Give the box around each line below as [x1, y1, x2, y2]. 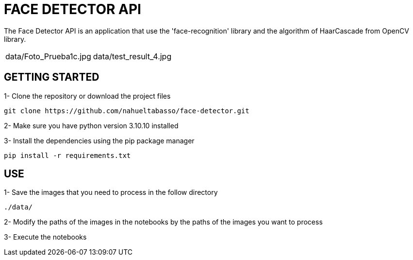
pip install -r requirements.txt [4, 151, 131, 159]
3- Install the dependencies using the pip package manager [4, 136, 195, 145]
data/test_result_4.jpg [93, 51, 172, 61]
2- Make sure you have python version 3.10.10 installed [4, 121, 179, 130]
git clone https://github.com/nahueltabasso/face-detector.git [4, 106, 249, 115]
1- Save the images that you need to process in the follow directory [4, 188, 218, 197]
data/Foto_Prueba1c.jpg [5, 51, 91, 61]
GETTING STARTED [4, 71, 99, 84]
